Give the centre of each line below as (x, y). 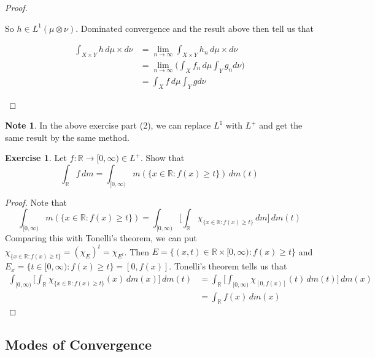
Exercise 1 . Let (36, 158)
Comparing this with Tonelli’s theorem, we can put (101, 238)
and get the (281, 125)
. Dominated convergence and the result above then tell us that (195, 28)
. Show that (162, 158)
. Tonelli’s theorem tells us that (228, 266)
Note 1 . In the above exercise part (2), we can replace (108, 125)
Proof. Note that (36, 202)
